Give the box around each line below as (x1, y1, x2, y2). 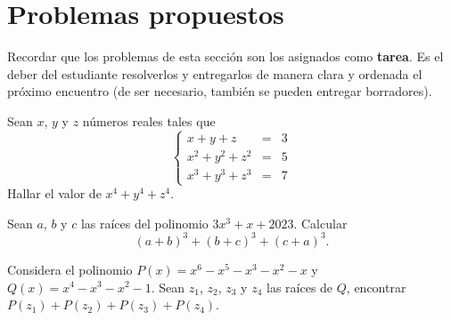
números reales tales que (82, 111, 216, 130)
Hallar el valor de (7, 184, 102, 203)
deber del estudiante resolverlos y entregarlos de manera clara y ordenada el (7, 64, 422, 83)
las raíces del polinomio (80, 213, 209, 232)
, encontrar (346, 277, 406, 296)
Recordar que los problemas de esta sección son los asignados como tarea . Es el (7, 47, 444, 66)
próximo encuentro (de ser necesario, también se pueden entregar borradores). (7, 82, 432, 100)
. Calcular (293, 213, 348, 232)
